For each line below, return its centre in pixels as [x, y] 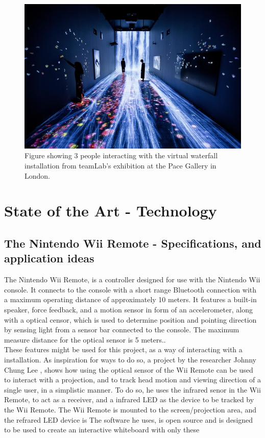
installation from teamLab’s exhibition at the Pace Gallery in [121, 166]
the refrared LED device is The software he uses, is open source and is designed [129, 419]
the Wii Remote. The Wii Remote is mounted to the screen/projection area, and [130, 409]
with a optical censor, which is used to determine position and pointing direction [130, 319]
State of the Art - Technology [111, 211]
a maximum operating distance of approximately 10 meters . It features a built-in [130, 299]
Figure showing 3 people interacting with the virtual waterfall [121, 155]
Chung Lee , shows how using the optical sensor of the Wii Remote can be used [129, 369]
